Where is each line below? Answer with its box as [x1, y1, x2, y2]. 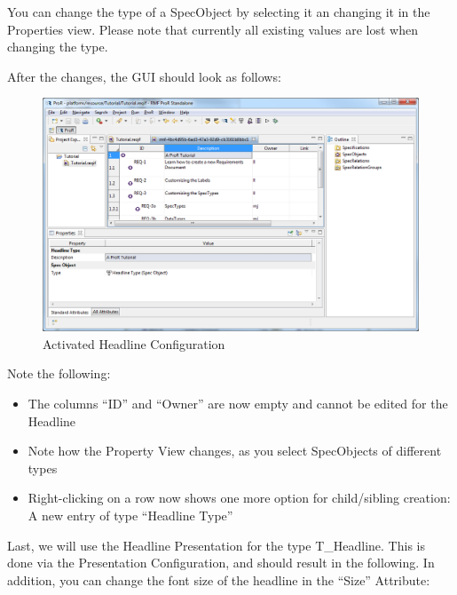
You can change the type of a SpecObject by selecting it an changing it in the [7, 3, 430, 20]
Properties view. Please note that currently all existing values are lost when [7, 20, 418, 38]
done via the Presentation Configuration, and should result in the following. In [7, 553, 435, 572]
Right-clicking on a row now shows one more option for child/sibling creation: [28, 488, 451, 507]
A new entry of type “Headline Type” [28, 506, 233, 525]
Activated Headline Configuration [43, 334, 225, 353]
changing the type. [7, 37, 108, 56]
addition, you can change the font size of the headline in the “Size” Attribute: [7, 570, 430, 589]
